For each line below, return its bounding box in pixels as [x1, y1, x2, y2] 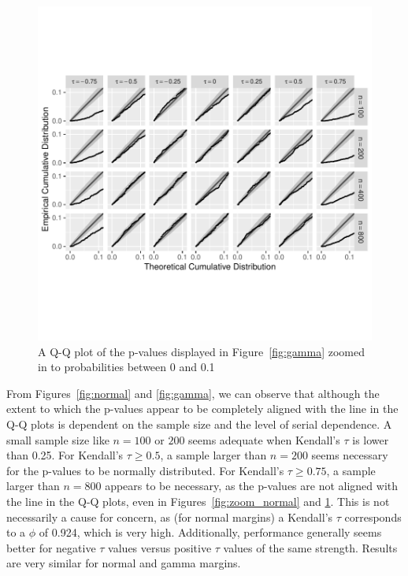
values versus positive [108, 539, 212, 556]
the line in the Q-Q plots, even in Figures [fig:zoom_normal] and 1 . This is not [6, 492, 390, 509]
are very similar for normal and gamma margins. [6, 555, 241, 571]
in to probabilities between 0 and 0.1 [38, 359, 215, 375]
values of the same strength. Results [223, 539, 398, 556]
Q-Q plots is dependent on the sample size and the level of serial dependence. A [6, 415, 392, 432]
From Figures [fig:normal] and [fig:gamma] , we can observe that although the [6, 385, 380, 401]
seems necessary [311, 447, 388, 463]
